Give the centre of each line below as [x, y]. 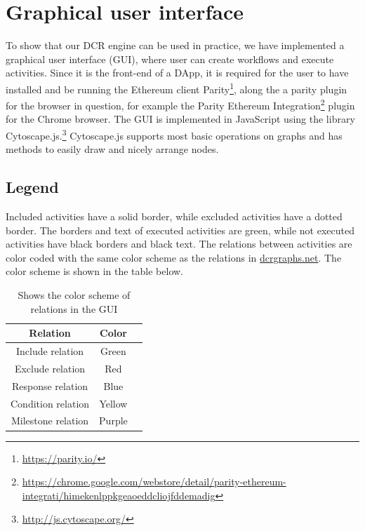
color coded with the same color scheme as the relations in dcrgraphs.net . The [174, 257]
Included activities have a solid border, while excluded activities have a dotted [174, 216]
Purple [113, 421]
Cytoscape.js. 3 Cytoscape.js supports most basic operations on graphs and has [174, 134]
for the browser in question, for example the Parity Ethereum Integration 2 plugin [180, 104]
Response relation [50, 385]
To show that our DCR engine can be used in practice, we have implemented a [175, 45]
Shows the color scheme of [74, 295]
